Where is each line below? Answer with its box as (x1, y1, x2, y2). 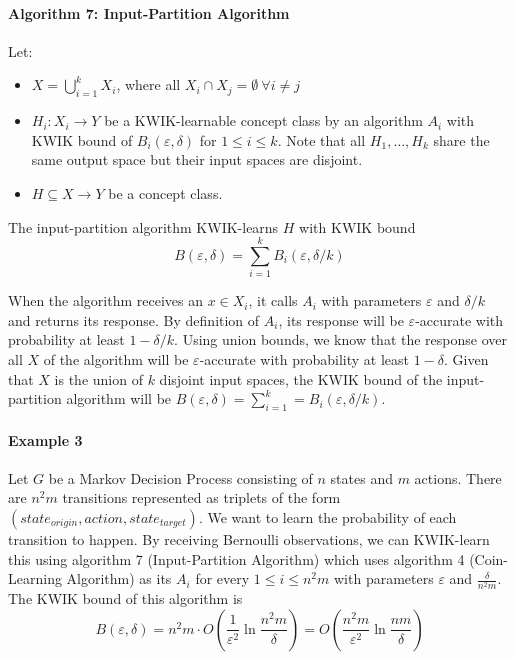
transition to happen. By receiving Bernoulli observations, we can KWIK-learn (8, 529, 490, 550)
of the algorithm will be (43, 349, 189, 370)
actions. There (414, 467, 502, 488)
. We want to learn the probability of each (198, 507, 457, 528)
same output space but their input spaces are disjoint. (31, 149, 363, 170)
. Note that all (277, 129, 366, 150)
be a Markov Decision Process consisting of (48, 467, 313, 488)
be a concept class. (108, 182, 223, 203)
